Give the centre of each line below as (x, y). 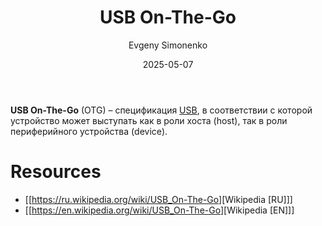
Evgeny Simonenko (168, 45)
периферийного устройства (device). (89, 131)
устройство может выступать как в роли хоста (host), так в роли (149, 120)
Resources (56, 172)
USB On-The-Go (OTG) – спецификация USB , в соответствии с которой (161, 110)
